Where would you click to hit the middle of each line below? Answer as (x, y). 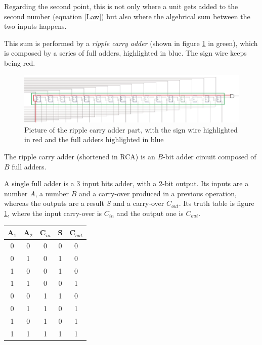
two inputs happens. (35, 26)
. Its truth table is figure (216, 203)
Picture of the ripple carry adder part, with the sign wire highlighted (131, 129)
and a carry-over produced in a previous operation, (158, 193)
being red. (20, 62)
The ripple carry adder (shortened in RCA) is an (80, 156)
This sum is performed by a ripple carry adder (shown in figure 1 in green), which (131, 43)
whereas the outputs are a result (54, 203)
